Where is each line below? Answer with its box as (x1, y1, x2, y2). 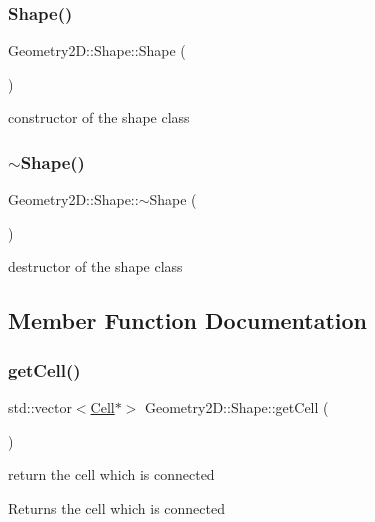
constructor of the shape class (8, 107, 190, 128)
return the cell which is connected (8, 464, 215, 485)
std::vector (8, 397, 72, 417)
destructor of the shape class (8, 256, 183, 277)
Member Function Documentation (8, 305, 368, 336)
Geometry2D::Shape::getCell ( (144, 397, 329, 417)
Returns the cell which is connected (8, 497, 225, 518)
